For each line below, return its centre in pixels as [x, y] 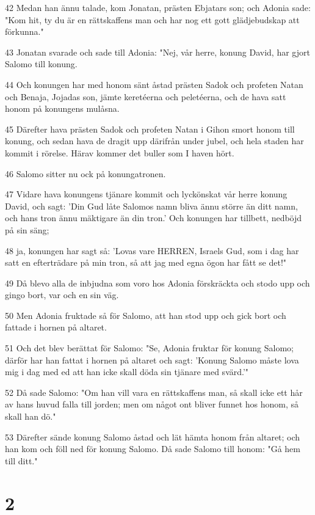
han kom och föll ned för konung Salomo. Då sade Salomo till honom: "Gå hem [153, 449]
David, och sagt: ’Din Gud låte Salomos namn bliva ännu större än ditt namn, [151, 206]
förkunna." [24, 31]
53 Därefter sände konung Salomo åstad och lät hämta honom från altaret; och [153, 436]
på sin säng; [27, 229]
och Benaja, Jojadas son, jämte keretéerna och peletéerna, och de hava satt [146, 96]
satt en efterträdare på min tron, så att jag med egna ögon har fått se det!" [146, 262]
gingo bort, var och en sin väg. [62, 295]
